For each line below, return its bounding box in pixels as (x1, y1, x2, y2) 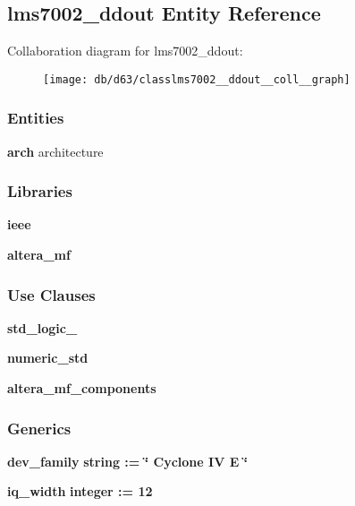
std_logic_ (7, 318, 78, 337)
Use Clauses (7, 283, 96, 305)
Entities (7, 107, 64, 129)
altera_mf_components (7, 379, 156, 398)
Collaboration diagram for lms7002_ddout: (7, 41, 243, 60)
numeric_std (7, 348, 89, 367)
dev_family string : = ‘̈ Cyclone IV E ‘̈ (7, 451, 249, 470)
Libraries (7, 180, 72, 202)
